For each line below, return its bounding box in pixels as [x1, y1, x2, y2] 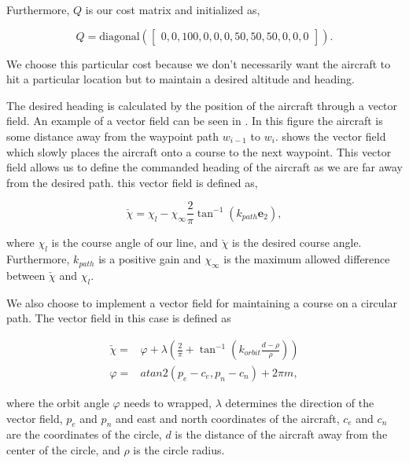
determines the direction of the [225, 395, 374, 411]
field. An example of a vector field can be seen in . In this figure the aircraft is [6, 112, 383, 129]
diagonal [99, 31, 140, 42]
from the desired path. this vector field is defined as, [6, 174, 258, 190]
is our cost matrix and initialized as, [85, 2, 260, 17]
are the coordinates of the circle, [6, 426, 162, 443]
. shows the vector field [275, 127, 386, 144]
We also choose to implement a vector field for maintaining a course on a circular [6, 294, 397, 311]
